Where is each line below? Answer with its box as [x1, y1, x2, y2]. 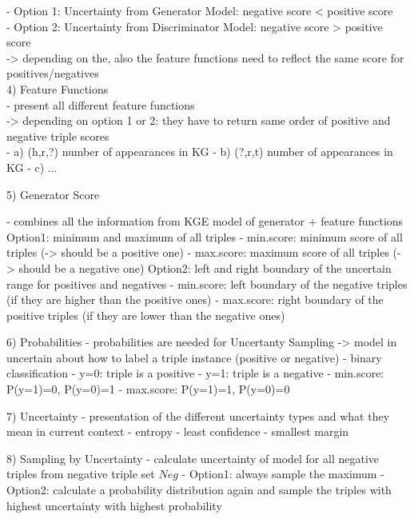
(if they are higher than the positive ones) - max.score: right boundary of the [6, 291, 384, 308]
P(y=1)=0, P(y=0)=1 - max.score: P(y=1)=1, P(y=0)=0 [6, 381, 290, 397]
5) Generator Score [6, 186, 100, 202]
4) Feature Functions [6, 80, 109, 97]
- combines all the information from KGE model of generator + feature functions [6, 213, 404, 230]
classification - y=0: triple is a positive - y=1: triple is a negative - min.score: [6, 365, 384, 381]
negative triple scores [6, 127, 109, 144]
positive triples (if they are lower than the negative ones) [6, 306, 285, 323]
